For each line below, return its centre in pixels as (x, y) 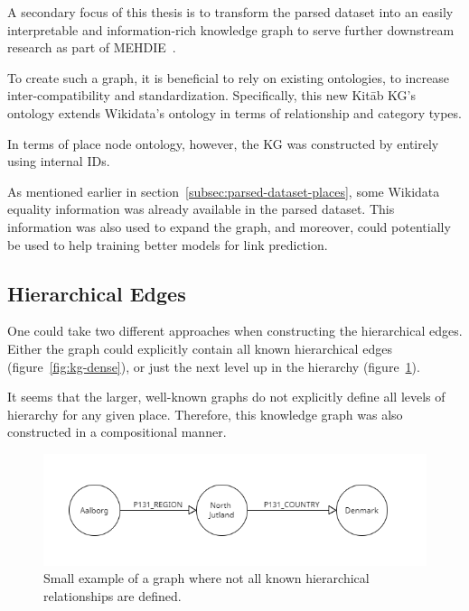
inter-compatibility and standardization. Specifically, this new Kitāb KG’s (211, 95)
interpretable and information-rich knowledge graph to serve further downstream (231, 29)
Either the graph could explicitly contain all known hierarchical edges (200, 348)
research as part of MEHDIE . (92, 47)
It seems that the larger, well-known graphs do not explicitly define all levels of (226, 397)
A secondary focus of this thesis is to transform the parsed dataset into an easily (230, 12)
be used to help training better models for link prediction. (168, 244)
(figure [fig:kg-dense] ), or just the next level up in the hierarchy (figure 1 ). (214, 366)
